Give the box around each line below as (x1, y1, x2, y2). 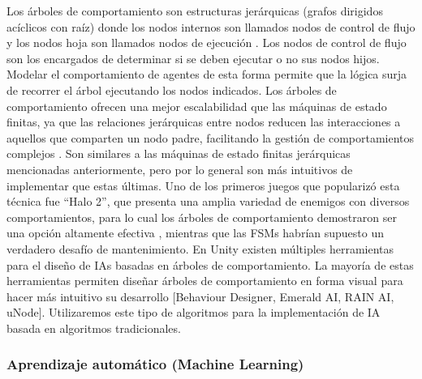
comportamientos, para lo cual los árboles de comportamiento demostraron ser (6, 208, 397, 225)
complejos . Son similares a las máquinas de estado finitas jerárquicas (6, 145, 351, 162)
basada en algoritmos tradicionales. (6, 319, 181, 336)
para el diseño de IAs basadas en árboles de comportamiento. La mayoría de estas (6, 256, 414, 273)
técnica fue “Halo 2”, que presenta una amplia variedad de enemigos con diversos (6, 193, 410, 210)
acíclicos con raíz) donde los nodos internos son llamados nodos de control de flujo (6, 18, 416, 35)
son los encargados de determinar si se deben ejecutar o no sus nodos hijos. (6, 49, 380, 66)
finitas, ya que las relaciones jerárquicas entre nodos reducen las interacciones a (6, 113, 401, 130)
